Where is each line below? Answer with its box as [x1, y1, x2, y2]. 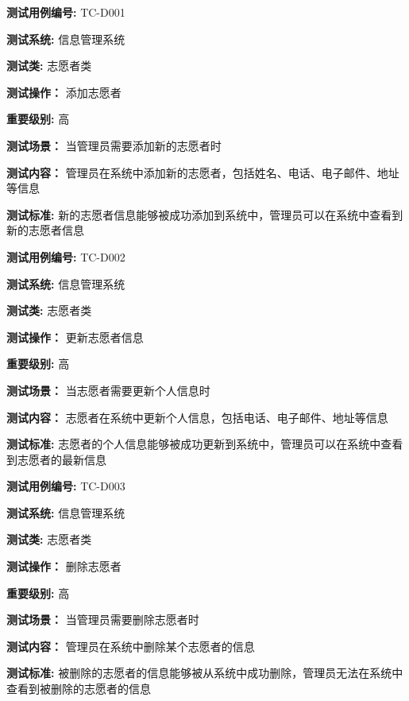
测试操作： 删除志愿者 [6, 558, 122, 575]
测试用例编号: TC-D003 [6, 478, 125, 494]
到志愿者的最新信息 [6, 451, 106, 467]
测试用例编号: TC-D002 [6, 248, 125, 265]
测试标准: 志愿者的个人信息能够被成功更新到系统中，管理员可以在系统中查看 [6, 436, 403, 452]
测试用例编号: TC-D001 [6, 4, 125, 20]
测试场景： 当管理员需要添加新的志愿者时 [6, 137, 222, 153]
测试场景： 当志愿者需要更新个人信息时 [6, 381, 210, 398]
